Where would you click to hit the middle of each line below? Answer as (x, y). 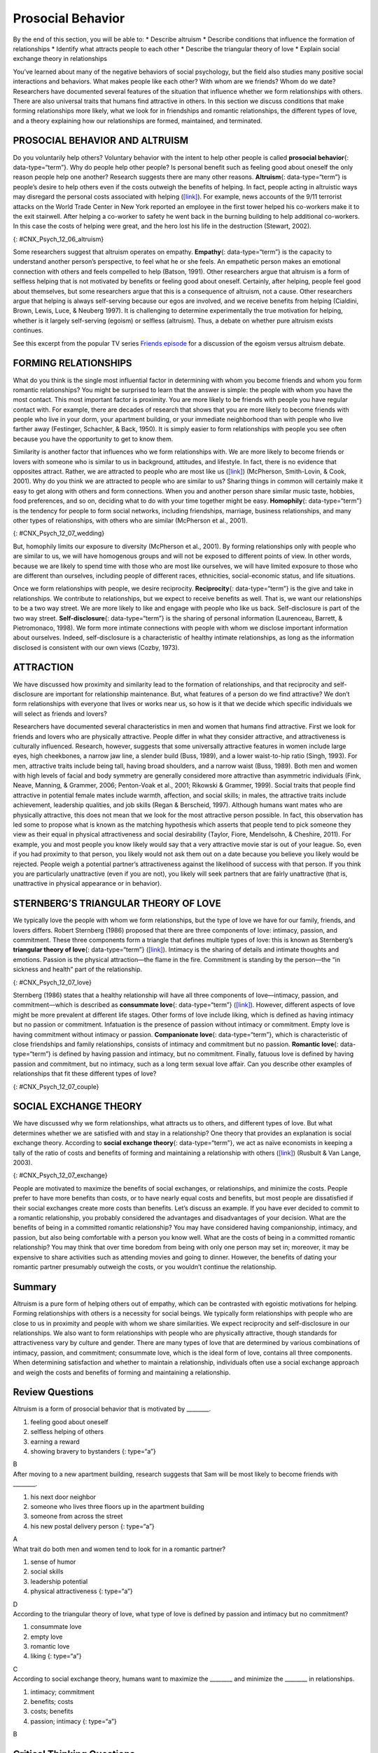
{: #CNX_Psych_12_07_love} (52, 982)
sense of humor (53, 1562)
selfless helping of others (67, 1432)
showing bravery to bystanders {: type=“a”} (93, 1451)
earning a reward (55, 1442)
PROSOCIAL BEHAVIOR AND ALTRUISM (101, 141)
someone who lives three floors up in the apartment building (117, 1506)
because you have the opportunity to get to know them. (93, 439)
